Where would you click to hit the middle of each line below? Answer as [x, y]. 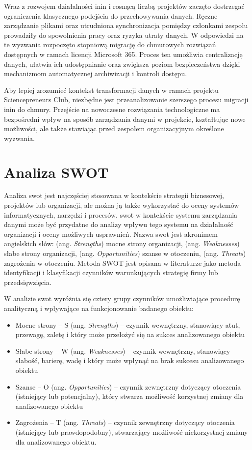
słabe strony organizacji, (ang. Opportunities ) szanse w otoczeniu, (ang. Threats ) [125, 253]
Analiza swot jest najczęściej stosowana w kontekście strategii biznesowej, [114, 195]
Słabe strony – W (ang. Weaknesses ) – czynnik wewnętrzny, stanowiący [123, 351]
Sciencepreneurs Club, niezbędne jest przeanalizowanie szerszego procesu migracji [126, 99]
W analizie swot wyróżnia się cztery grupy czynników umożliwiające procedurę [122, 298]
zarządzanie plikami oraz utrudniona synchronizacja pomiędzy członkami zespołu [126, 25]
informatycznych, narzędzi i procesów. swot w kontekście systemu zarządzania [121, 214]
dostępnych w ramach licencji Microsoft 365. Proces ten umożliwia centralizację [123, 54]
